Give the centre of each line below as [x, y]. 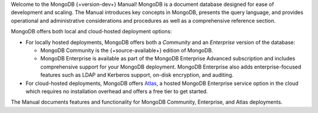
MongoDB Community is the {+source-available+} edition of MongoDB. [127, 50]
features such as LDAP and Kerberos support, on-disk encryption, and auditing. [137, 75]
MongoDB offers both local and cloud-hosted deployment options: [91, 32]
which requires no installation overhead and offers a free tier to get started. [117, 91]
